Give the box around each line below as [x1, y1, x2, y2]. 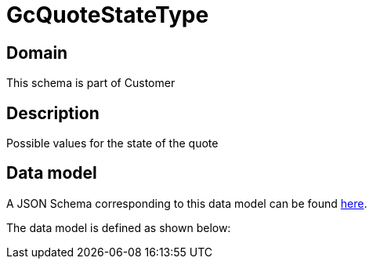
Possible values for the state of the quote [6, 136, 219, 151]
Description [6, 103, 100, 123]
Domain [6, 42, 68, 63]
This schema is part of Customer [6, 76, 176, 90]
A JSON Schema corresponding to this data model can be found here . [6, 196, 368, 210]
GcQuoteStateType [6, 2, 209, 28]
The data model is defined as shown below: [6, 220, 231, 234]
